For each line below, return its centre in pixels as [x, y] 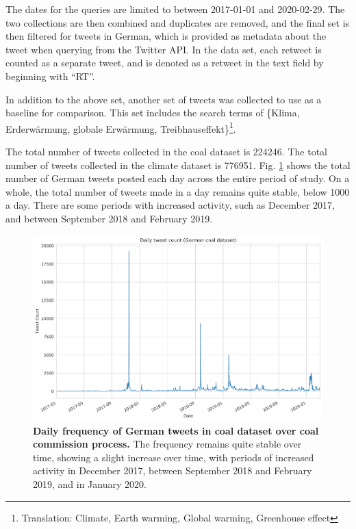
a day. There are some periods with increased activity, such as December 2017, [170, 205]
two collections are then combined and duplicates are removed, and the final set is [178, 22]
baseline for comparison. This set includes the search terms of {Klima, [153, 113]
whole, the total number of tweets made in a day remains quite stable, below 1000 [178, 191]
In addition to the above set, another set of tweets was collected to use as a [164, 99]
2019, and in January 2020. [90, 484]
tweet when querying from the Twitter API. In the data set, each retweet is [164, 49]
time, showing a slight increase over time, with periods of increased [174, 457]
